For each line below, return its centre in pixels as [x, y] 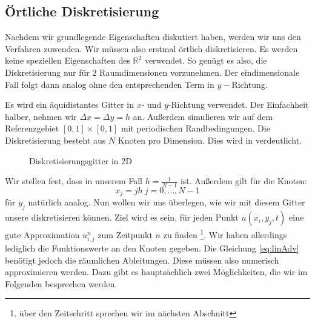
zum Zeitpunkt [125, 234]
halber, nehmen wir [41, 116]
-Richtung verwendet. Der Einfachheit [238, 105]
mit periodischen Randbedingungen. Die [195, 128]
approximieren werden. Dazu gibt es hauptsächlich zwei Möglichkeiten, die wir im [156, 272]
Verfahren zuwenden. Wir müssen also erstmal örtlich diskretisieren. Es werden [151, 48]
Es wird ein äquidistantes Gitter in [69, 105]
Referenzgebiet [32, 128]
